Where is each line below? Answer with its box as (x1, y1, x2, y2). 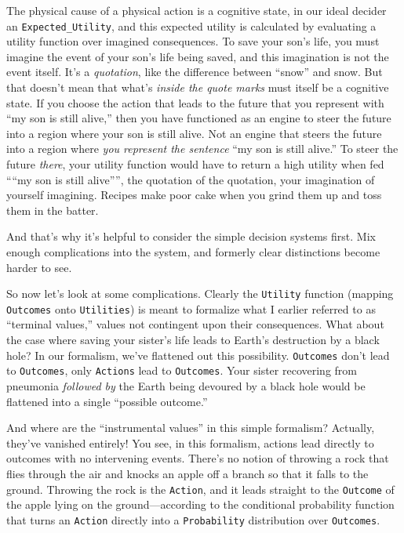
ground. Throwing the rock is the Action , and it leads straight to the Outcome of (6, 480, 395, 497)
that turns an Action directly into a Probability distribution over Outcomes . (6, 511, 380, 528)
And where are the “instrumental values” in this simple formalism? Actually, (6, 419, 375, 436)
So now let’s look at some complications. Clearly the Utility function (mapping (6, 285, 394, 302)
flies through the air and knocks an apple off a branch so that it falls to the (6, 465, 369, 481)
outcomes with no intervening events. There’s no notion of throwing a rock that (6, 450, 389, 466)
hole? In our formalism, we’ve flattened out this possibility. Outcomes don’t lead (6, 346, 390, 363)
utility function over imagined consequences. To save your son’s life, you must (6, 33, 380, 49)
